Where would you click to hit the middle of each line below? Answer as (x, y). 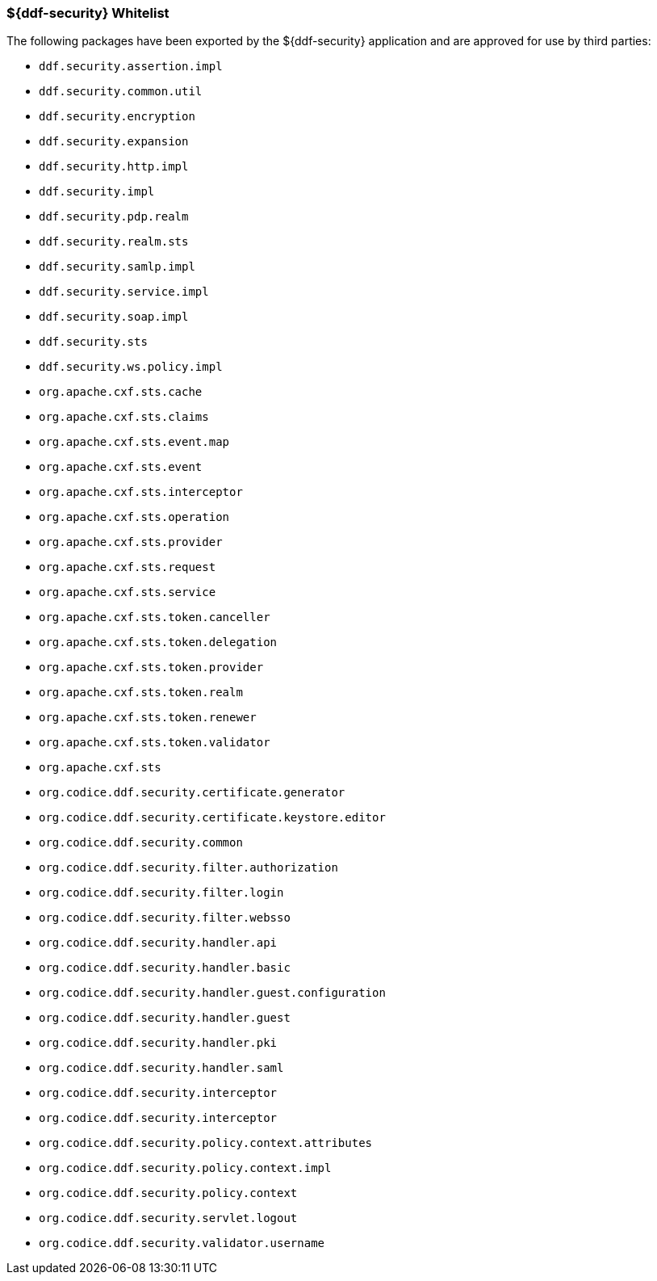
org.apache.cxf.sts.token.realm (141, 693)
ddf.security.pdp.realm (114, 217)
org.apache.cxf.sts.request (128, 567)
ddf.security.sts (93, 342)
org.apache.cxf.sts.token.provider (151, 668)
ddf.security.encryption (117, 117)
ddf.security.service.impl (124, 292)
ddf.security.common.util (121, 92)
